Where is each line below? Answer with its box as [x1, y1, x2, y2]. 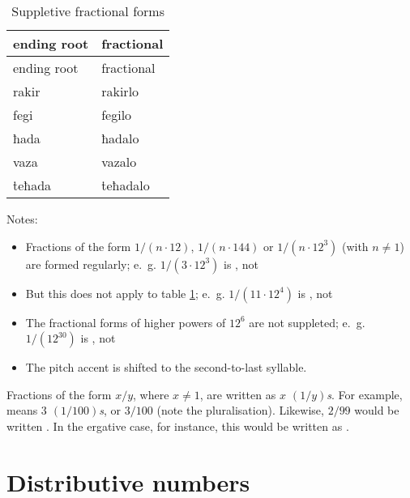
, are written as [199, 385, 276, 402]
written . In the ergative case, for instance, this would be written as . [6, 417, 349, 434]
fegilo [101, 105, 132, 124]
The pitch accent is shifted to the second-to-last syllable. [25, 359, 307, 376]
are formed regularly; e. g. [25, 255, 156, 272]
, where [133, 385, 169, 402]
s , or [99, 402, 122, 419]
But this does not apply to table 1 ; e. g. [25, 284, 225, 301]
